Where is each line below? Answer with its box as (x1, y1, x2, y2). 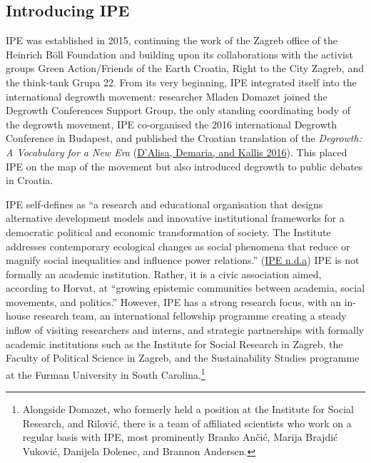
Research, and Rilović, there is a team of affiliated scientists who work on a (22, 415, 352, 430)
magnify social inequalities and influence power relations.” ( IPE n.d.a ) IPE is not (6, 253, 360, 268)
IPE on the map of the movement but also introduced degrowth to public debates (6, 158, 363, 173)
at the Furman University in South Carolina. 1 (6, 365, 205, 382)
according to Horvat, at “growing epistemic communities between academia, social (6, 280, 365, 295)
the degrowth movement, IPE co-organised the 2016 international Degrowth (6, 116, 337, 131)
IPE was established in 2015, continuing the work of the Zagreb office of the (6, 33, 338, 48)
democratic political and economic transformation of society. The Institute (6, 224, 331, 239)
